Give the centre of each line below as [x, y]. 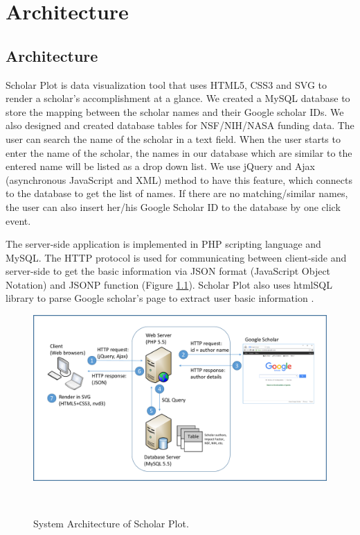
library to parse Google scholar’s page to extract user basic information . [160, 298]
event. [18, 220]
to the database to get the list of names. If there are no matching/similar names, [177, 193]
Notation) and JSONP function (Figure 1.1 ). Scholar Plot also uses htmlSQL [169, 284]
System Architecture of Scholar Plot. [111, 523]
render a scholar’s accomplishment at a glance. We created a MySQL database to [178, 98]
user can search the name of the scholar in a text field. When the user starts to [173, 138]
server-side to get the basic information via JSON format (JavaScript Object [168, 271]
